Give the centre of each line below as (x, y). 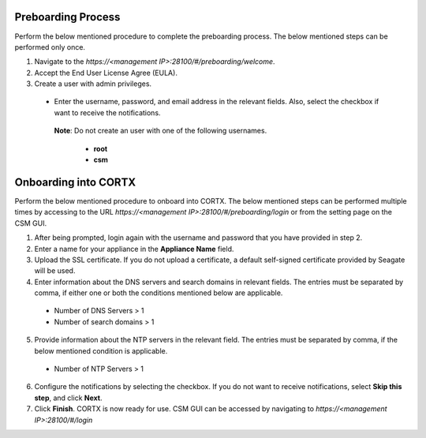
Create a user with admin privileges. (93, 84)
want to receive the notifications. (107, 112)
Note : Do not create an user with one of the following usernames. (161, 131)
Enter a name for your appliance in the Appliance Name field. (134, 249)
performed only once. (50, 47)
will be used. (55, 271)
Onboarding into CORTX (75, 182)
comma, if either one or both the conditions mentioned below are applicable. (159, 293)
